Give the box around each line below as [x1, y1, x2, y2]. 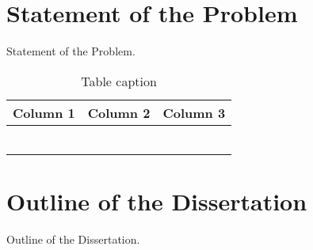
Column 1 [13, 103, 75, 122]
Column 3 [162, 103, 226, 122]
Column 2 [87, 103, 151, 122]
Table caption [81, 71, 157, 90]
